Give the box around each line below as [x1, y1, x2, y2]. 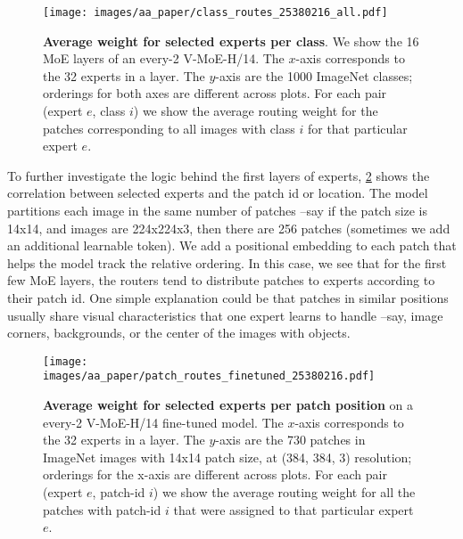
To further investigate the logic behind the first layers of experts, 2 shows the [7, 166, 430, 184]
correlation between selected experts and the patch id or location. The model [7, 184, 428, 202]
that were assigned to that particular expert [173, 500, 414, 519]
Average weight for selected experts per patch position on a [43, 396, 414, 414]
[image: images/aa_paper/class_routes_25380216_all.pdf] [43, 6, 388, 19]
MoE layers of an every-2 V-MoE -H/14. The [43, 49, 285, 68]
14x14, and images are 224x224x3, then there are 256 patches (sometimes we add [7, 218, 451, 237]
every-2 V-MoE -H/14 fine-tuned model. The [43, 412, 284, 431]
